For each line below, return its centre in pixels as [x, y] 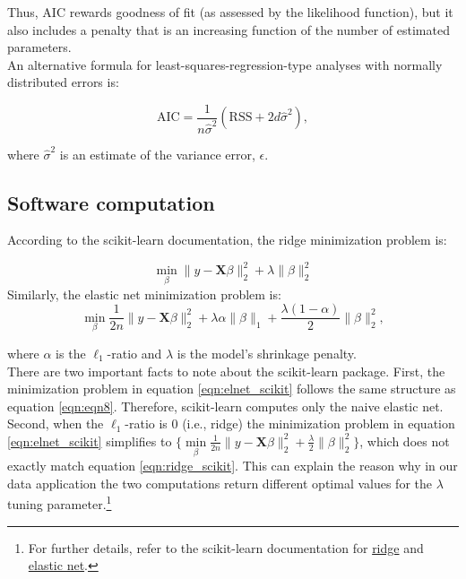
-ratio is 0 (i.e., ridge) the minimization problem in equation [290, 423]
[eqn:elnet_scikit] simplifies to [90, 441]
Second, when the [56, 423]
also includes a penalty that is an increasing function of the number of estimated [229, 29]
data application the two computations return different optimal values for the [220, 483]
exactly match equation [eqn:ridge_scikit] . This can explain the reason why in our [233, 466]
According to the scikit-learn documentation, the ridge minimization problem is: [227, 240]
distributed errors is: [63, 82]
